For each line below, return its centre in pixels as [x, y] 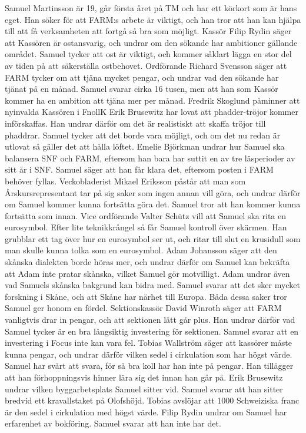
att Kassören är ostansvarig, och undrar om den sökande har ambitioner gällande [151, 42]
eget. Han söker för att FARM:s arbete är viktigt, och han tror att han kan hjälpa [153, 19]
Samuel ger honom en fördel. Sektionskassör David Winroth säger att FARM [143, 308]
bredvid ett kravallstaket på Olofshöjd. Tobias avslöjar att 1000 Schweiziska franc [152, 400]
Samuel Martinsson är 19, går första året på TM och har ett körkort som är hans [151, 8]
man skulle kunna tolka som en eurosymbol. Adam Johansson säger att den [141, 250]
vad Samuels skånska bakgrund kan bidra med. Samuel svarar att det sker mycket [152, 285]
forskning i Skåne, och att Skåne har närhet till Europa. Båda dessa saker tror [146, 296]
